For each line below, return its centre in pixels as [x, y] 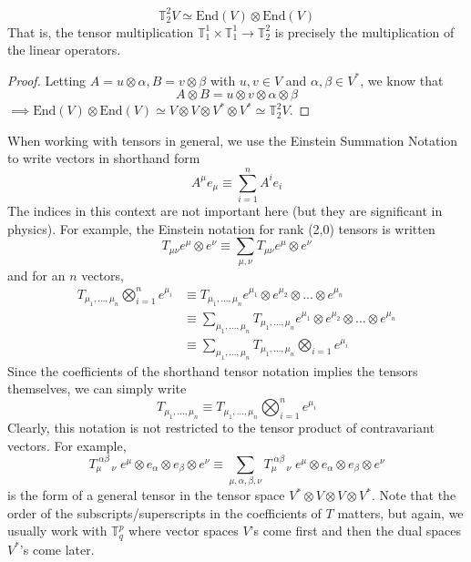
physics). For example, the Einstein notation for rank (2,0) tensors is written [221, 228]
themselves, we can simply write [97, 388]
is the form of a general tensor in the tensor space [146, 495]
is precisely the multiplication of [364, 31]
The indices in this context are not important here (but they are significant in [225, 211]
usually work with [57, 531]
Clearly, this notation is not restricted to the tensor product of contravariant [221, 428]
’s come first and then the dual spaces [355, 531]
